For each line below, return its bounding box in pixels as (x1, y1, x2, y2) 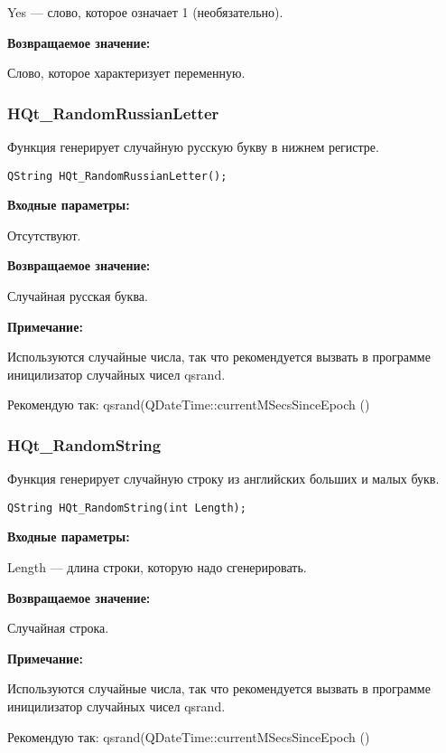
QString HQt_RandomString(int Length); (7, 501, 246, 514)
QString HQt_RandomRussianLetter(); (7, 169, 228, 183)
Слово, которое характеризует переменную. (7, 63, 246, 82)
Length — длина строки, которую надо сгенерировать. (7, 558, 307, 577)
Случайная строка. (7, 618, 109, 637)
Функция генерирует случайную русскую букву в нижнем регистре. (7, 137, 379, 155)
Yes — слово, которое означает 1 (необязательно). (7, 3, 283, 21)
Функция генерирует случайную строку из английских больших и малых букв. (7, 469, 440, 488)
